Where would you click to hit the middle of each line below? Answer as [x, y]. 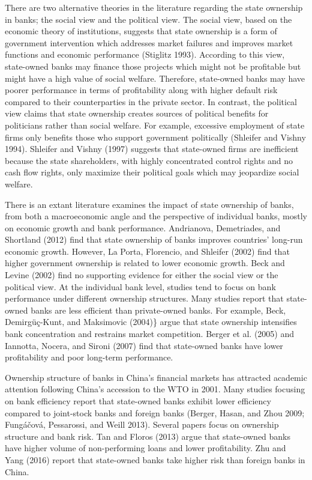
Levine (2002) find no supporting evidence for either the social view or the [142, 275]
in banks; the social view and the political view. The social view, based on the [148, 19]
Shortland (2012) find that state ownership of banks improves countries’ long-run [154, 239]
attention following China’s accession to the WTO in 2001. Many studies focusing [155, 389]
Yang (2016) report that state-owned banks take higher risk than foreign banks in [155, 459]
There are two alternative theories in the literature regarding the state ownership [154, 7]
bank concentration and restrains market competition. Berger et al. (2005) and [150, 334]
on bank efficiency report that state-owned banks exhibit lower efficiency [138, 401]
